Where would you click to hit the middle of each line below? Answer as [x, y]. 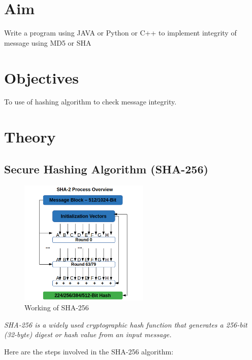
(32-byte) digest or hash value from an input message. [88, 334]
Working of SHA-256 [57, 308]
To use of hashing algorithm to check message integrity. [90, 102]
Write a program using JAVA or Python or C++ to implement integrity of [120, 33]
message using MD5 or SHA [48, 42]
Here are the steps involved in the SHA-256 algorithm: [89, 351]
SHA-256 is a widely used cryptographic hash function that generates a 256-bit [126, 324]
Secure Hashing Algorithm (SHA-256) [106, 169]
